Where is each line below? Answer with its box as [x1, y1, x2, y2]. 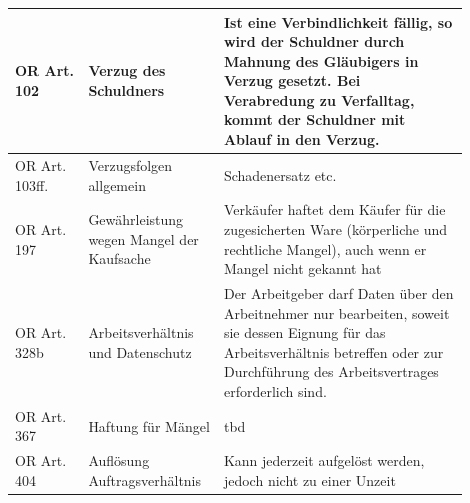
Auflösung [88, 450, 150, 471]
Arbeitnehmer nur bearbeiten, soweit [223, 302, 450, 323]
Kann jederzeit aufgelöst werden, [223, 450, 425, 471]
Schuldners [88, 80, 165, 101]
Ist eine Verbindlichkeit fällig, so [223, 11, 453, 32]
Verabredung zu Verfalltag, [223, 89, 415, 110]
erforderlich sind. [223, 380, 327, 401]
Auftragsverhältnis [88, 469, 202, 490]
